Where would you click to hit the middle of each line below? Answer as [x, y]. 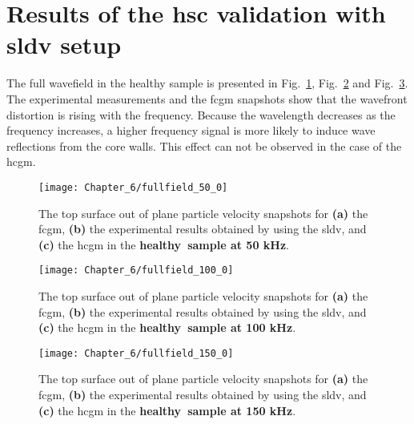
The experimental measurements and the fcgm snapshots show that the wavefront [207, 98]
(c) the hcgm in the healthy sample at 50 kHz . [164, 244]
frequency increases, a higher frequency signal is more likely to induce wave [191, 130]
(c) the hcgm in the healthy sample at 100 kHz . [167, 327]
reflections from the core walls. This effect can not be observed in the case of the [204, 145]
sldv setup [64, 44]
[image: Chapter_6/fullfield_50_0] [133, 187]
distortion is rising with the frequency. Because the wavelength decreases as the [201, 114]
